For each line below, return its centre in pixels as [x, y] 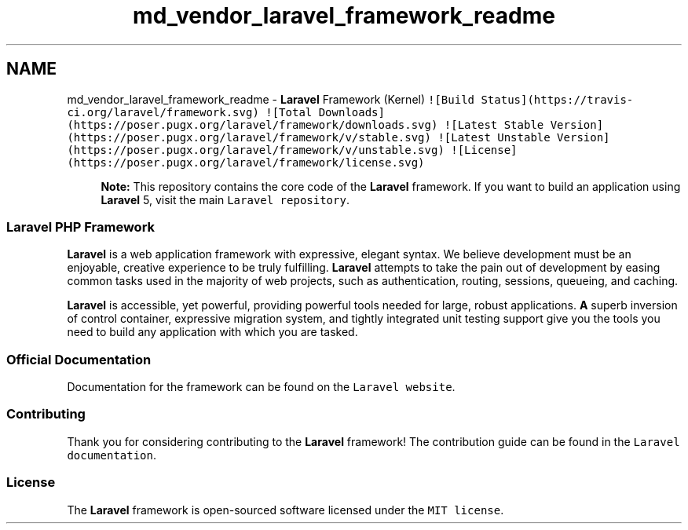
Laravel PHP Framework [81, 227]
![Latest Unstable [494, 137]
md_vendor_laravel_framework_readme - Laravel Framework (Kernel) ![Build [271, 99]
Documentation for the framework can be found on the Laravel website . [261, 387]
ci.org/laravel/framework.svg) [163, 112]
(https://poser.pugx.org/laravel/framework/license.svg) [246, 162]
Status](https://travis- [557, 99]
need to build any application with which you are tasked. [212, 332]
